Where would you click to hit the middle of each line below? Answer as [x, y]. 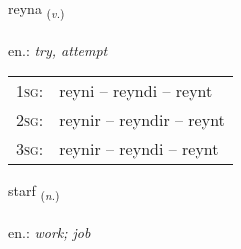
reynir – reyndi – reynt [139, 149]
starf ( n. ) [34, 192]
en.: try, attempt [58, 49]
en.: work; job [49, 232]
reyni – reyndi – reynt [136, 91]
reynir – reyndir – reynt [142, 120]
